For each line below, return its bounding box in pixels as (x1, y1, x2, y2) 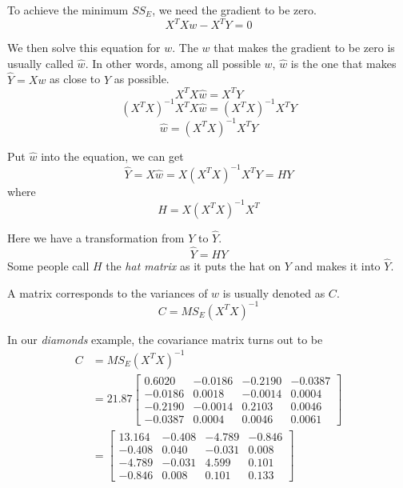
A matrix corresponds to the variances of (7, 284, 208, 301)
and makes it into (294, 258, 381, 274)
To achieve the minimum (7, 2, 129, 18)
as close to (50, 70, 101, 87)
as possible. (114, 70, 170, 87)
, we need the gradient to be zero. (152, 2, 317, 18)
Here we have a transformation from (7, 230, 185, 246)
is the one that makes (290, 54, 397, 71)
